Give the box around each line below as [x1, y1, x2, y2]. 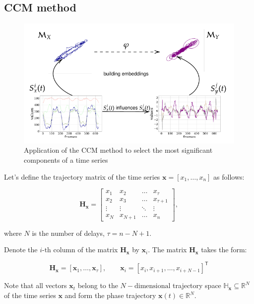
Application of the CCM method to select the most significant [24, 145, 213, 155]
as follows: [213, 171, 245, 182]
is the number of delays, [32, 227, 105, 238]
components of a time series [24, 155, 108, 165]
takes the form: [201, 244, 247, 255]
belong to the [77, 280, 118, 291]
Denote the [4, 244, 38, 255]
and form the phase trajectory [64, 290, 156, 300]
